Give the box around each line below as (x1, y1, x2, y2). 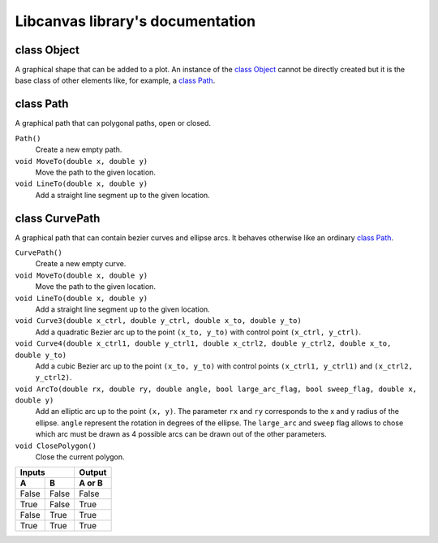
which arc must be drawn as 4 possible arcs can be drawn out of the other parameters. (35, 429, 328, 439)
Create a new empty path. (35, 144, 122, 154)
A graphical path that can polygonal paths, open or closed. (15, 119, 211, 128)
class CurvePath (15, 211, 101, 225)
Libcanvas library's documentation (15, 12, 255, 30)
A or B (79, 477, 103, 489)
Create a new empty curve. (35, 259, 127, 269)
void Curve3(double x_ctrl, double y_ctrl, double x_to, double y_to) (15, 317, 302, 325)
